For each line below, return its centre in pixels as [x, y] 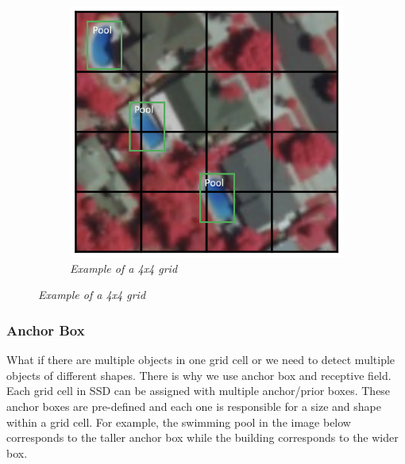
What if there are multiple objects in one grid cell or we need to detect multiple [201, 360]
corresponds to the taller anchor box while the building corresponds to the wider [202, 437]
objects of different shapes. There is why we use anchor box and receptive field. [199, 375]
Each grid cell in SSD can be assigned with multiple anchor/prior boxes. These [199, 391]
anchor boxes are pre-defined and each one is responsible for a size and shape [194, 406]
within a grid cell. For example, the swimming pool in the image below [179, 422]
